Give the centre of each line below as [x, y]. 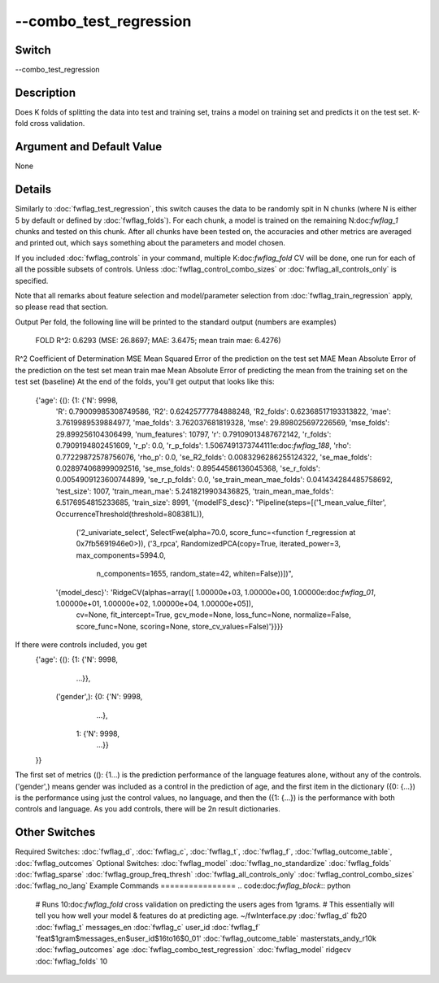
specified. [32, 281]
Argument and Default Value [89, 147]
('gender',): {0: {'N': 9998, [99, 697]
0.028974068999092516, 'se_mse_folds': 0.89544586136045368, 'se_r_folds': [188, 468]
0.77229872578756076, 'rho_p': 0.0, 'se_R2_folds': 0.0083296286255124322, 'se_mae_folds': [214, 457]
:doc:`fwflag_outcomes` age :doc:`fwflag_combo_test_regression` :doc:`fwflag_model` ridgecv [193, 950]
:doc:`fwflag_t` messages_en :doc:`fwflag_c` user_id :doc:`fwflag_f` [148, 927]
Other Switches [55, 832]
